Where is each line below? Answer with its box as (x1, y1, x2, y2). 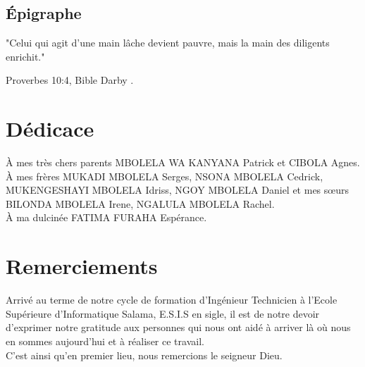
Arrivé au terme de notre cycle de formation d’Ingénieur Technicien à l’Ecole (6, 292, 338, 307)
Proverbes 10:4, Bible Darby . (6, 73, 134, 87)
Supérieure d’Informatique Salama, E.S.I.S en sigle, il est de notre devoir (6, 306, 320, 321)
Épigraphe (6, 2, 82, 24)
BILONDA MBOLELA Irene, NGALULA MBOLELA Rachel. (6, 196, 275, 211)
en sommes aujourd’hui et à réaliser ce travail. (6, 333, 204, 348)
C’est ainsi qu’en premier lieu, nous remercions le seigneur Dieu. (6, 347, 283, 362)
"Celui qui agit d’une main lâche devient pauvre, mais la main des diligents (6, 35, 330, 50)
